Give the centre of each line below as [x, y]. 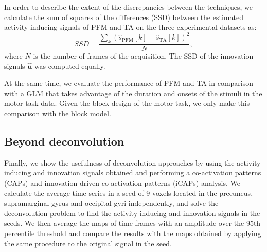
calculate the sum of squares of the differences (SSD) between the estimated [124, 17]
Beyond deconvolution [64, 141]
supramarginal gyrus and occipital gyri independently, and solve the [111, 203]
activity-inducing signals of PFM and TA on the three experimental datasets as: [130, 27]
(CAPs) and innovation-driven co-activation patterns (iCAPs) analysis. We [122, 183]
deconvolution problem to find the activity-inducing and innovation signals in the [132, 213]
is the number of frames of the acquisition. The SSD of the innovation [143, 56]
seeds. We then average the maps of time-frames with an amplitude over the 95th [132, 223]
